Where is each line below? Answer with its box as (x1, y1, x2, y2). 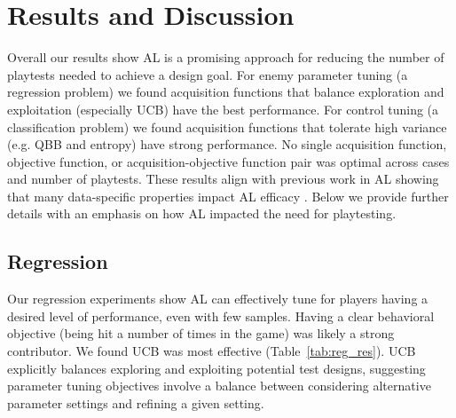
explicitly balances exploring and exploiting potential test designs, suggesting (7, 359, 426, 377)
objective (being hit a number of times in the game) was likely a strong (7, 324, 395, 343)
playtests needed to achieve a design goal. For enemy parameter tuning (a (7, 65, 408, 83)
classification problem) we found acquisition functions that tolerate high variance (7, 117, 447, 136)
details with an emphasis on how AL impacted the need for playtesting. (7, 204, 397, 223)
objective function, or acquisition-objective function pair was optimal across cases (7, 152, 450, 170)
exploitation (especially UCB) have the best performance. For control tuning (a (7, 99, 439, 118)
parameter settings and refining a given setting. (7, 393, 264, 412)
